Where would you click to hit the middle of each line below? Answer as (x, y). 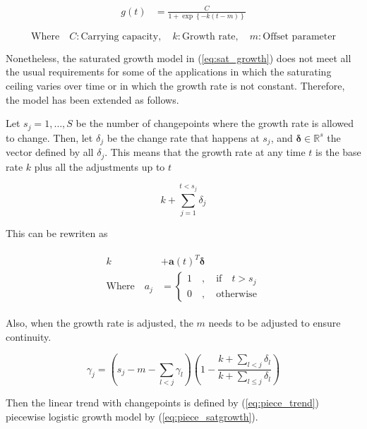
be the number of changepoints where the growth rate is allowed (215, 123)
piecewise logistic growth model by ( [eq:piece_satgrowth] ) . (132, 416)
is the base (338, 152)
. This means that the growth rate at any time (205, 152)
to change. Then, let (49, 137)
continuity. (29, 336)
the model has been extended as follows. (92, 99)
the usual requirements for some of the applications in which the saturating (169, 72)
